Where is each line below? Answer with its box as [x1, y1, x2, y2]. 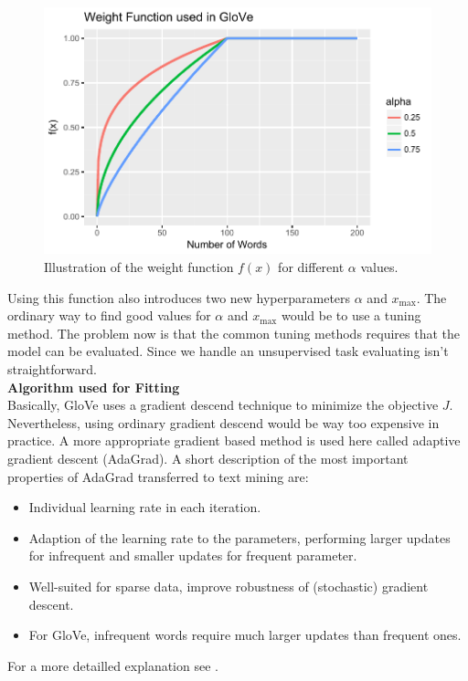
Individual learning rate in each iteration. [28, 498, 261, 517]
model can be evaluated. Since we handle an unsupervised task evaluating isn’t [7, 341, 449, 361]
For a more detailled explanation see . [7, 655, 218, 675]
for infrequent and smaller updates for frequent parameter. [28, 546, 357, 565]
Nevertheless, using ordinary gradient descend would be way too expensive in [7, 413, 440, 432]
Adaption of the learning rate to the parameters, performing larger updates [28, 528, 451, 547]
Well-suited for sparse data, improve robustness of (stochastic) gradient [28, 576, 429, 595]
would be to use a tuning [281, 306, 421, 325]
